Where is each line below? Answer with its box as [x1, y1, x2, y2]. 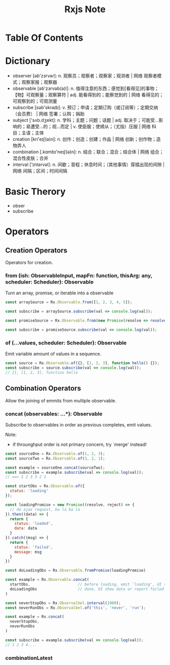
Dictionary [5, 55, 51, 67]
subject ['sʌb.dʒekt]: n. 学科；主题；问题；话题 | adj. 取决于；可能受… [12, 117, 159, 123]
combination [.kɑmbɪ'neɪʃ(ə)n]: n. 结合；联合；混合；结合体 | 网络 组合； [12, 149, 164, 155]
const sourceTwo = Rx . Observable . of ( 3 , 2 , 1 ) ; [5, 456, 105, 461]
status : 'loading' [10, 488, 49, 494]
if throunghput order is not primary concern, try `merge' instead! [12, 441, 147, 447]
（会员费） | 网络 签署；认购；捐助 [12, 111, 85, 117]
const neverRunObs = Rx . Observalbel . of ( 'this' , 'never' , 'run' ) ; [5, 605, 146, 610]
